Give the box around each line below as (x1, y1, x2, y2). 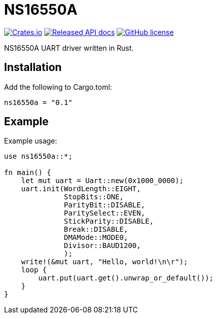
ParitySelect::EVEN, (64, 209, 146, 218)
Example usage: (4, 136, 57, 146)
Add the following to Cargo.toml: (4, 82, 112, 91)
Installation (4, 61, 62, 74)
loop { (21, 266, 47, 274)
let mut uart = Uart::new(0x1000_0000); (21, 176, 184, 185)
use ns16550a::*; (4, 152, 73, 161)
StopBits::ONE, (64, 193, 124, 201)
